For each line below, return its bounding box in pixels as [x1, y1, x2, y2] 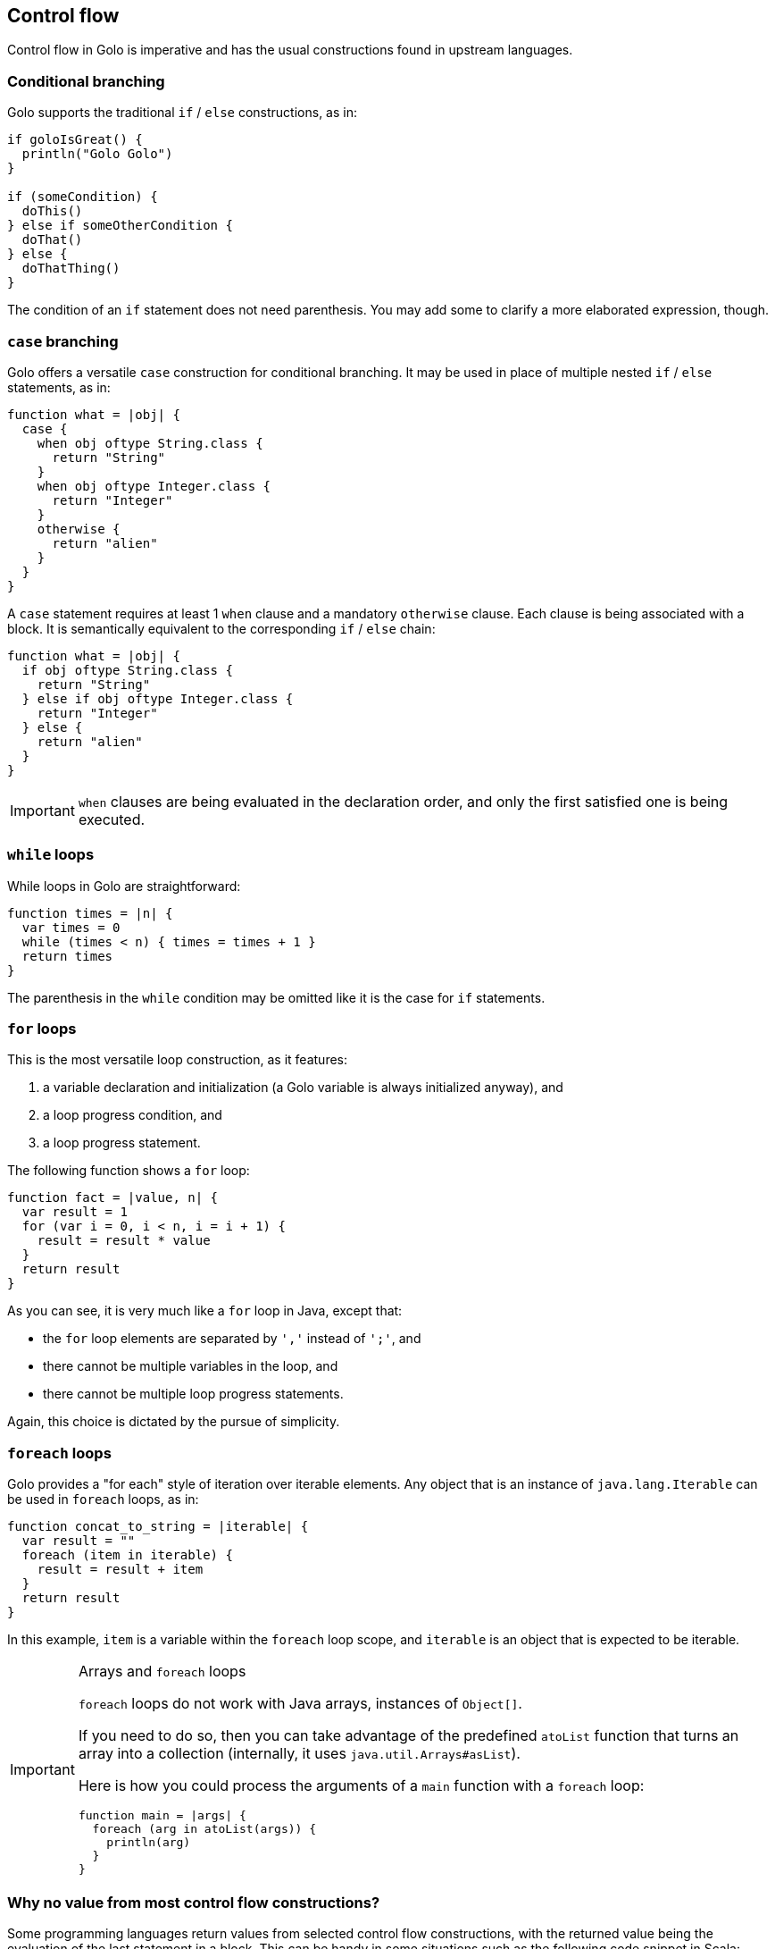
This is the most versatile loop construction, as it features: [7, 1052, 348, 1068]
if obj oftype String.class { [21, 662, 233, 677]
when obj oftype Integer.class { [37, 478, 271, 493]
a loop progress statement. [43, 1135, 201, 1151]
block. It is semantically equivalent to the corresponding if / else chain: [7, 620, 436, 636]
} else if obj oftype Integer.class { [21, 691, 294, 706]
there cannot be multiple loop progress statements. [43, 1386, 344, 1402]
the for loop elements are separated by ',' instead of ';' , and [43, 1331, 421, 1347]
